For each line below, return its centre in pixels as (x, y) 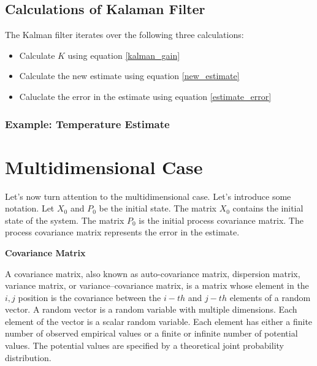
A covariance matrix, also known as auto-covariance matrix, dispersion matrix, (153, 273)
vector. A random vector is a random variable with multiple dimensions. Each (151, 309)
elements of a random (270, 297)
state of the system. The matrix (65, 220)
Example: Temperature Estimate (87, 124)
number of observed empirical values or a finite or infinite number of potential (151, 333)
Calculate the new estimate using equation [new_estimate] (129, 76)
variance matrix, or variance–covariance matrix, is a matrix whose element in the (157, 285)
